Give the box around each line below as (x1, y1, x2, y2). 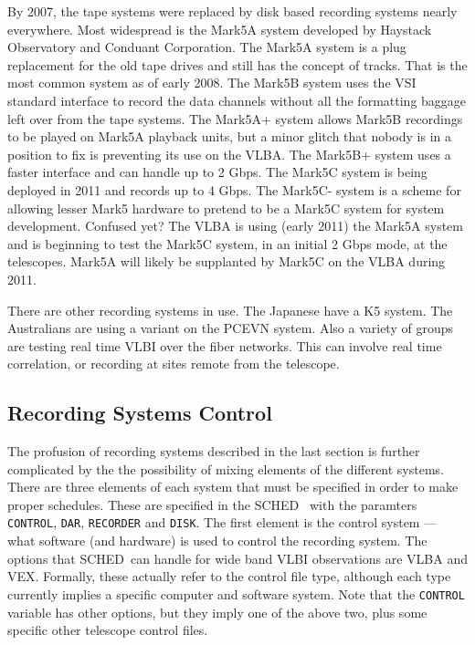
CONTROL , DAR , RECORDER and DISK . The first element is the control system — (7, 513, 438, 532)
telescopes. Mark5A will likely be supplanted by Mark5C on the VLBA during (7, 252, 446, 271)
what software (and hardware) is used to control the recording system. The (7, 531, 427, 550)
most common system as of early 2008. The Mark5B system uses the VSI (7, 73, 417, 92)
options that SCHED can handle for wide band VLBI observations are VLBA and (7, 548, 468, 567)
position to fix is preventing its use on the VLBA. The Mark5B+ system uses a (7, 144, 451, 163)
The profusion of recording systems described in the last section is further (7, 442, 420, 461)
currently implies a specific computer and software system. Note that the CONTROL (7, 584, 465, 603)
